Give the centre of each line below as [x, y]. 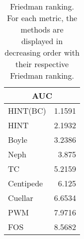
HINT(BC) [27, 110]
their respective [42, 64]
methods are [42, 29]
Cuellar [21, 198]
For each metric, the [42, 18]
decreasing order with [42, 52]
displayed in [42, 41]
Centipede [26, 183]
